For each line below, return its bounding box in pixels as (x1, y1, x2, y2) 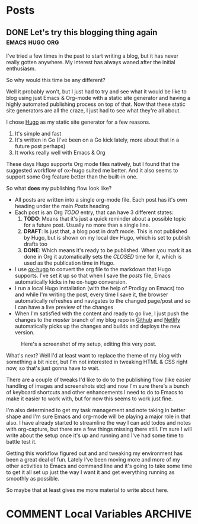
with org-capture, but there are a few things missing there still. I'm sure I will (6, 426, 192, 432)
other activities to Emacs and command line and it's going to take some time (6, 462, 193, 469)
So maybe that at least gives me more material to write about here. (6, 487, 169, 494)
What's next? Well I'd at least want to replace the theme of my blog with (6, 352, 182, 359)
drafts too (23, 240, 48, 247)
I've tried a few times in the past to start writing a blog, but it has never (6, 52, 179, 59)
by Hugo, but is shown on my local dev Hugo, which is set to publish (23, 234, 191, 241)
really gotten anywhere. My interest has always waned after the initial (6, 59, 175, 65)
